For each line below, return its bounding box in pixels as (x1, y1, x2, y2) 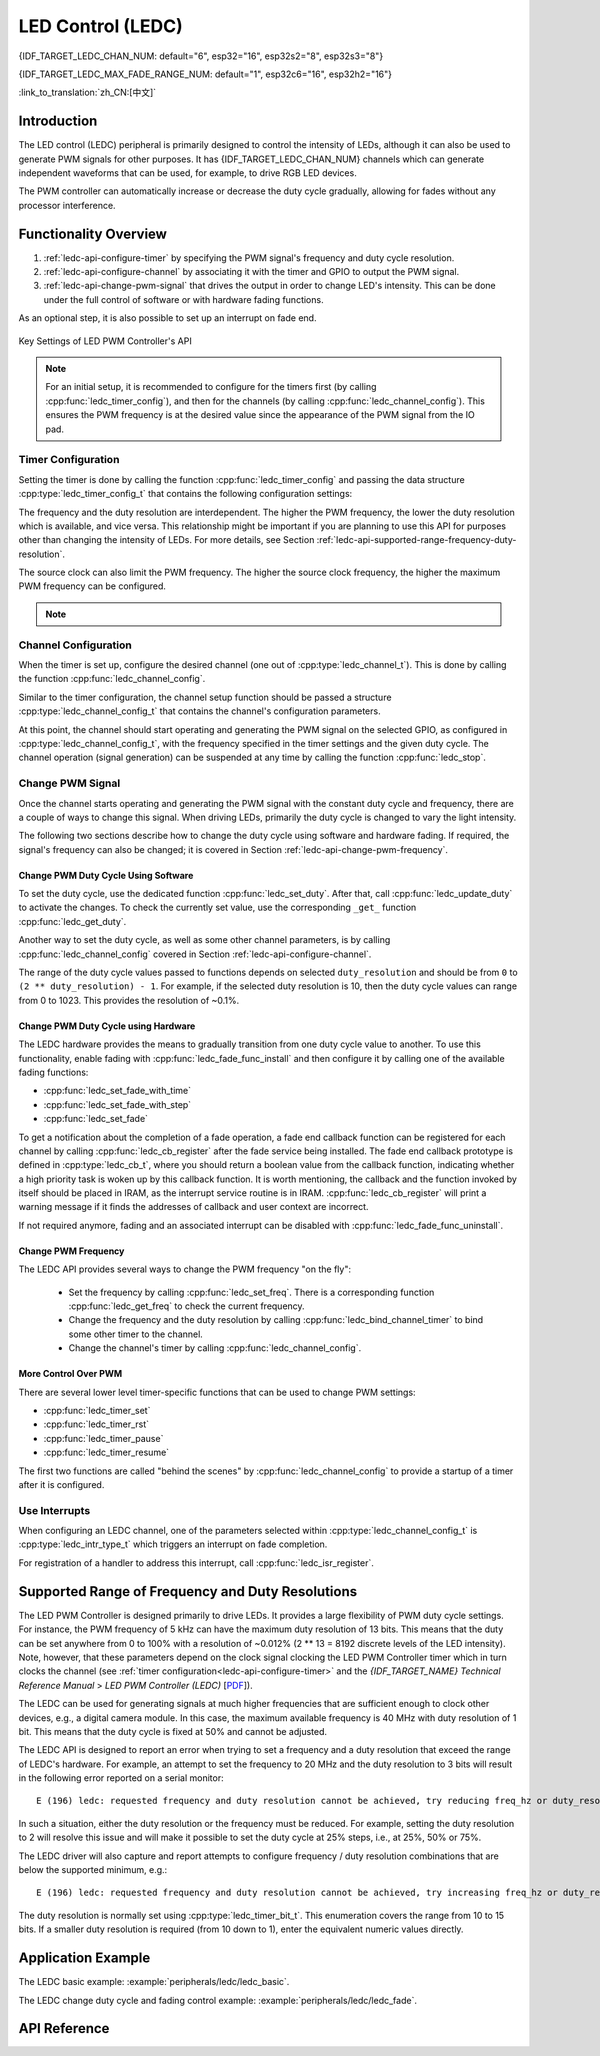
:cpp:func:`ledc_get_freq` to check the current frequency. (68, 1300, 305, 1312)
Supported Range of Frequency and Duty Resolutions (18, 1583, 358, 1600)
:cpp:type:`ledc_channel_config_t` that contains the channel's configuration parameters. (18, 705, 381, 717)
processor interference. (18, 199, 116, 211)
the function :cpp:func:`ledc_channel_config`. (18, 673, 206, 685)
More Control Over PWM (18, 1368, 123, 1380)
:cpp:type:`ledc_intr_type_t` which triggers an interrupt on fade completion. (18, 1538, 328, 1550)
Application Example (18, 1950, 151, 1967)
